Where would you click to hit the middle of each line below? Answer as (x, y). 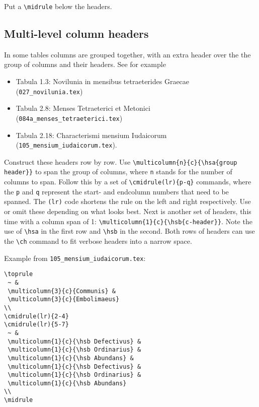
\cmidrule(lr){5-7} (36, 325)
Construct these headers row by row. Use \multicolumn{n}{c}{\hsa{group (121, 161)
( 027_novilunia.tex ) (49, 91)
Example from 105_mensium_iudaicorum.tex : (75, 258)
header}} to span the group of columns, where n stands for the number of (118, 172)
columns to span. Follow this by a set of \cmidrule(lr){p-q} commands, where (128, 182)
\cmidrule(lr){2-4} (36, 316)
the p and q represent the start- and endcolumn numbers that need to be (116, 191)
